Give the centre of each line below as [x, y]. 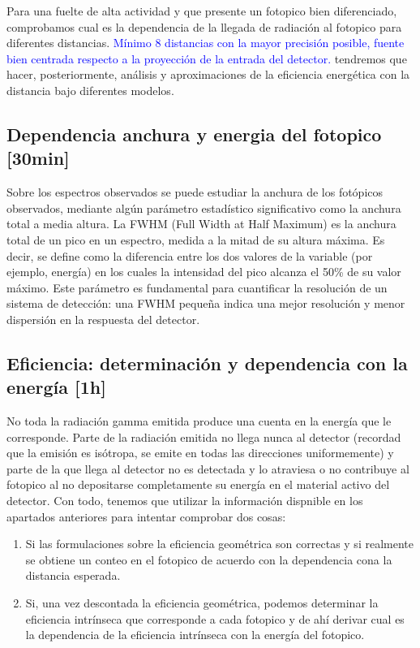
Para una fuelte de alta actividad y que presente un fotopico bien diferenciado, [202, 11]
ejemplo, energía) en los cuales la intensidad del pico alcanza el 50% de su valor [204, 272]
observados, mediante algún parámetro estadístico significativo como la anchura [204, 207]
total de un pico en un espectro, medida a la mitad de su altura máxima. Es [196, 239]
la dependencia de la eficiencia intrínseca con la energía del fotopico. [195, 635]
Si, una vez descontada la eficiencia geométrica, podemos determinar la [202, 603]
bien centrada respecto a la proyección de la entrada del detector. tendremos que [207, 58]
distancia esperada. [73, 575]
